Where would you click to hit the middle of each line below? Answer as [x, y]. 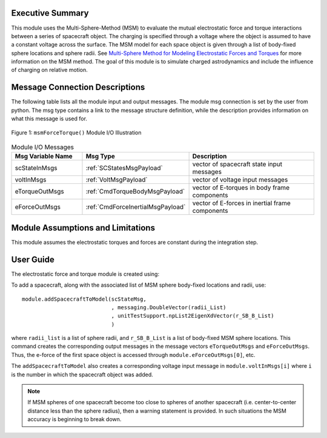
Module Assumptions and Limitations [83, 228]
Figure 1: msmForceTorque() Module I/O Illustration [76, 132]
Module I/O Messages [43, 147]
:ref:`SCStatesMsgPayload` [124, 168]
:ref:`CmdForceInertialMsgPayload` [136, 207]
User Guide [33, 259]
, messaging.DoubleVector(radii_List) [169, 307]
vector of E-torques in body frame [241, 188]
